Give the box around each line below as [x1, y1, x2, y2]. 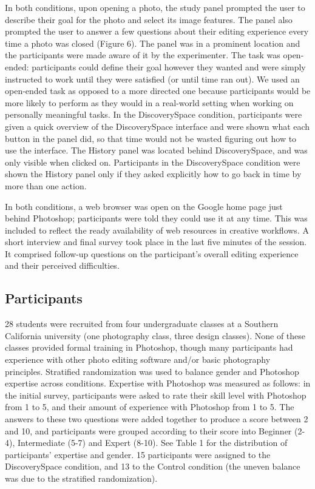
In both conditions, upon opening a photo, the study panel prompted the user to [5, 1, 305, 13]
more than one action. [5, 179, 87, 192]
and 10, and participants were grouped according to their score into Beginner [5, 424, 292, 437]
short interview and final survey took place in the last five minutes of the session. [5, 235, 307, 248]
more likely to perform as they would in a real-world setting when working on [5, 96, 294, 109]
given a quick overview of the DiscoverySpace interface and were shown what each [5, 120, 310, 132]
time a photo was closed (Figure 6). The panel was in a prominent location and [5, 36, 300, 49]
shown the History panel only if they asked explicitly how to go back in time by [5, 167, 302, 180]
